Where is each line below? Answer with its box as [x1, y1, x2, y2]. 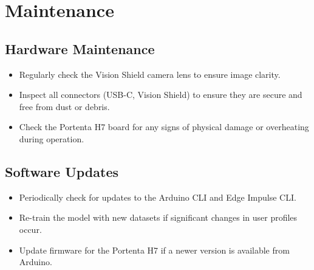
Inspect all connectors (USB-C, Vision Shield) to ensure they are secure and [19, 88, 302, 101]
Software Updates [5, 162, 118, 181]
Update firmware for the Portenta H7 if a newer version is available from [19, 243, 290, 256]
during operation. [19, 132, 84, 145]
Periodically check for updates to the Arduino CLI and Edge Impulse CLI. [19, 190, 296, 203]
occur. [19, 223, 42, 235]
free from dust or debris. [19, 100, 110, 112]
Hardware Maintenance [5, 39, 155, 58]
